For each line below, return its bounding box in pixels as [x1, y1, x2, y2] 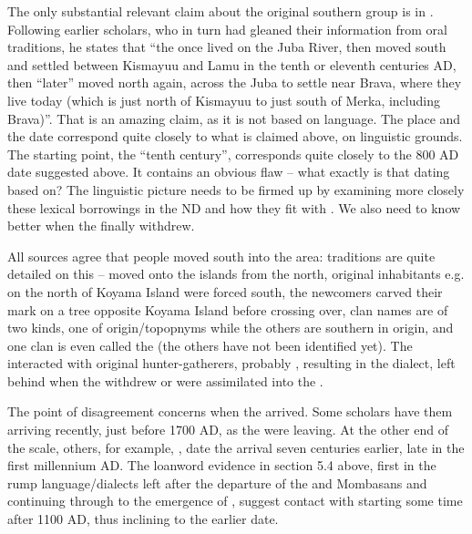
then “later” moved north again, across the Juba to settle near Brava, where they [7, 73, 462, 92]
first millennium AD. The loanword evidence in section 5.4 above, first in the [7, 456, 436, 475]
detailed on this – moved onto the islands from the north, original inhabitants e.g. [7, 264, 465, 283]
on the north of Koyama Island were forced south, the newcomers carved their [7, 282, 443, 301]
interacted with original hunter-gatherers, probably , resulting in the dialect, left [7, 354, 456, 373]
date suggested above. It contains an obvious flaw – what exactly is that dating [7, 162, 450, 181]
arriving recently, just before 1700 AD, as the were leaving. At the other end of [7, 420, 448, 439]
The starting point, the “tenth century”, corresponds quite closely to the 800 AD [7, 144, 459, 163]
